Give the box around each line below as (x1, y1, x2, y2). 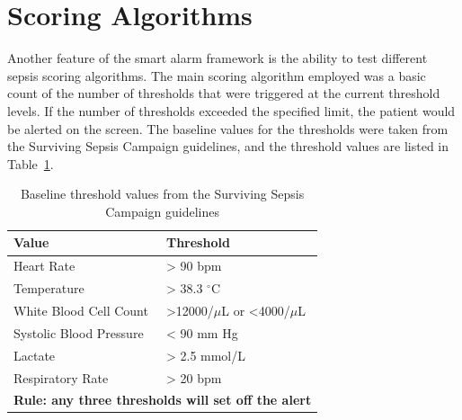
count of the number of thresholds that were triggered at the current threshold (7, 84, 440, 103)
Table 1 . (7, 154, 54, 173)
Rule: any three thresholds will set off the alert (13, 390, 312, 409)
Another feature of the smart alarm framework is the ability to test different (7, 49, 428, 67)
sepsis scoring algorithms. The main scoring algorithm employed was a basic (7, 66, 426, 85)
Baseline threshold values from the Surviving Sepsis (20, 184, 305, 203)
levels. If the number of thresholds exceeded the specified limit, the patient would (7, 101, 456, 120)
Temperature (13, 279, 84, 298)
